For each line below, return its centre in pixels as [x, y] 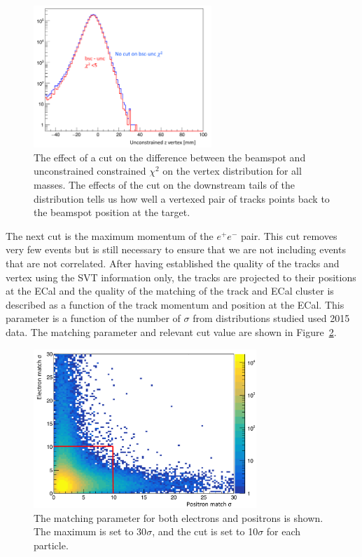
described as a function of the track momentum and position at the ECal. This [175, 304]
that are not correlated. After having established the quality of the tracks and [173, 263]
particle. [51, 545]
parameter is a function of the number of [93, 318]
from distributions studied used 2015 [271, 318]
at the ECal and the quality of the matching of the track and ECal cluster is [170, 291]
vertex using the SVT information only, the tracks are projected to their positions [181, 277]
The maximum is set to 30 [90, 531]
